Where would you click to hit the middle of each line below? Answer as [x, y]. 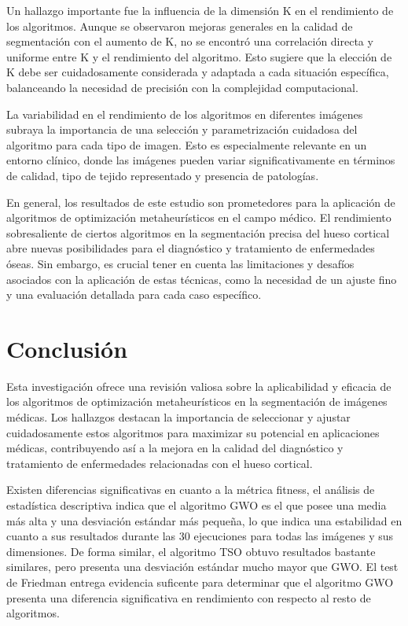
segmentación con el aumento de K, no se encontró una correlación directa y [190, 41]
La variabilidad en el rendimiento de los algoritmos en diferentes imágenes [185, 114]
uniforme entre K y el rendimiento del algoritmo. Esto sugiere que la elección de [199, 56]
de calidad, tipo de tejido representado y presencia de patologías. [163, 175]
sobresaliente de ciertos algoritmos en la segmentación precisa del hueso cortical [198, 232]
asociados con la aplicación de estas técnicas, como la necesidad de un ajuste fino [202, 279]
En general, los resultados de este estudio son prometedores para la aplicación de [201, 202]
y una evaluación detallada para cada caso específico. [134, 295]
